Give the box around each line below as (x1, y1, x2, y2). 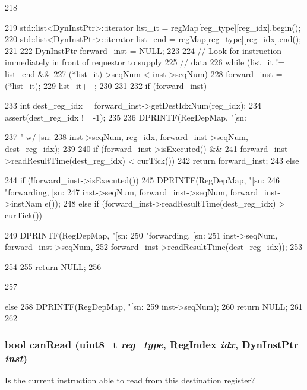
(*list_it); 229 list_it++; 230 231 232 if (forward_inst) (5, 79, 207, 91)
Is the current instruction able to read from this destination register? (5, 374, 255, 386)
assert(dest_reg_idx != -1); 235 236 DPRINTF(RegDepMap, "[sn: (5, 110, 246, 123)
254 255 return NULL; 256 (5, 260, 102, 272)
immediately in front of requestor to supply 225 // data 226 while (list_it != (5, 56, 285, 68)
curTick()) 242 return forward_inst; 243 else (137, 154, 299, 166)
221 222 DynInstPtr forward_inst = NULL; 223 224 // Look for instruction (5, 44, 282, 56)
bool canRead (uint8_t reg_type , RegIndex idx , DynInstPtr (5, 337, 299, 351)
